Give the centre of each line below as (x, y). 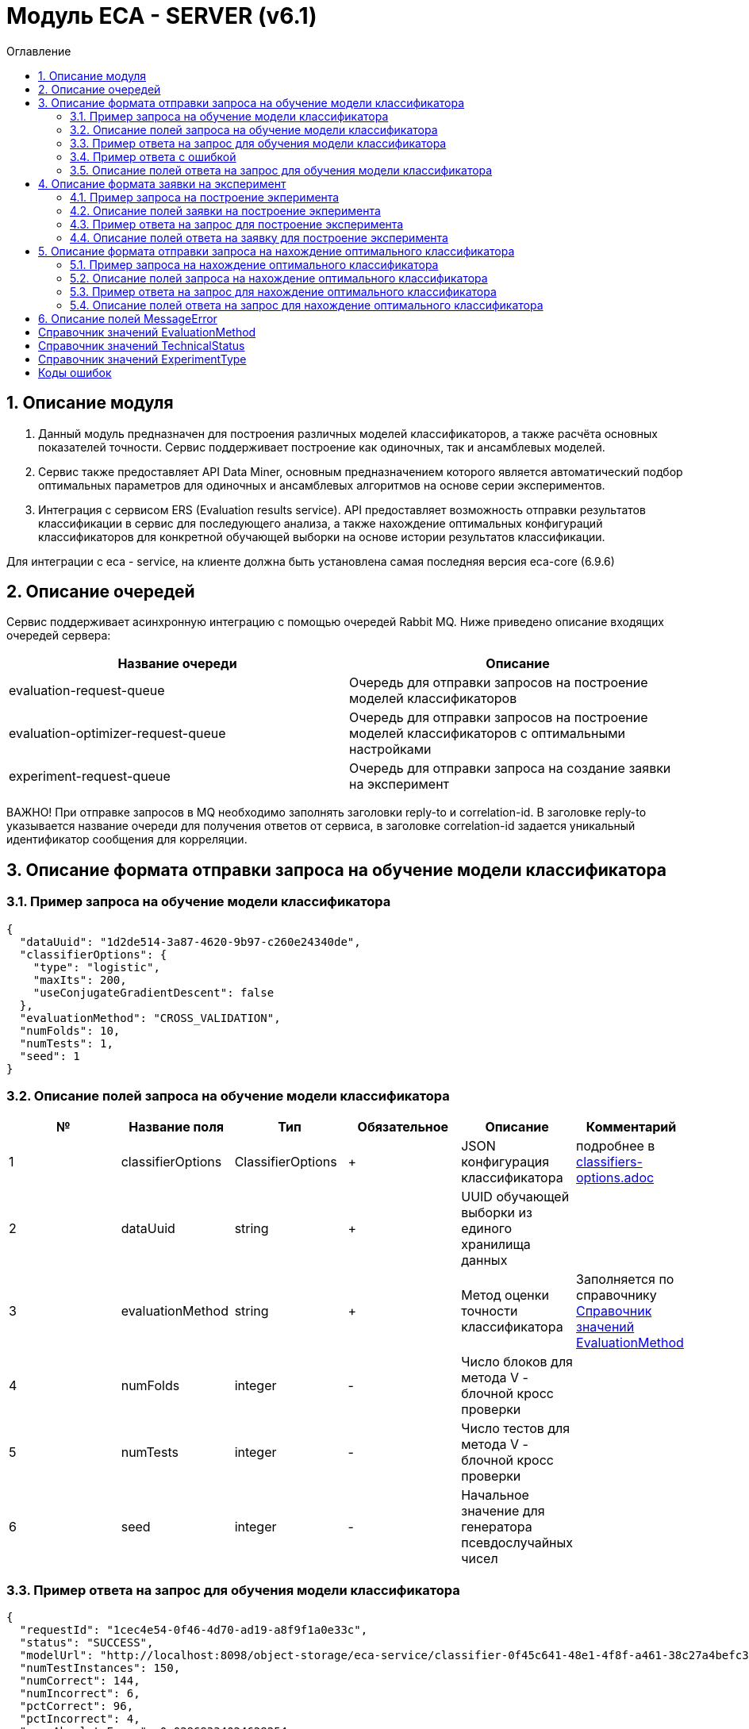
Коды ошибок (75, 372)
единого (487, 1229)
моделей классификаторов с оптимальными (487, 734)
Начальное (495, 1495)
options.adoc (615, 1178)
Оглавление (39, 51)
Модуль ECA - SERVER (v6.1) (162, 16)
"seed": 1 (50, 1056)
